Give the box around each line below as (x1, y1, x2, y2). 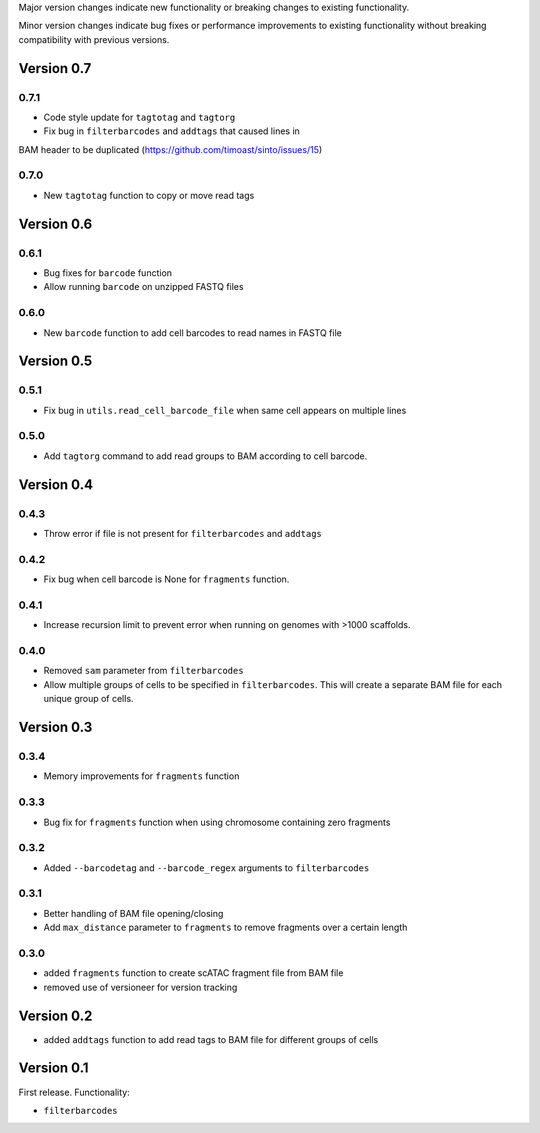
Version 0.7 (18, 60, 92, 77)
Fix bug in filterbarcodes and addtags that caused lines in (43, 125, 300, 137)
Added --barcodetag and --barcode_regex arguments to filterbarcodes (43, 861, 370, 874)
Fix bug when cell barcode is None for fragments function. (43, 573, 290, 585)
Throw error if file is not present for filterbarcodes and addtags (43, 528, 322, 539)
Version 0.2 (18, 1007, 93, 1024)
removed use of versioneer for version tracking (43, 981, 238, 993)
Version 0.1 (18, 1060, 89, 1077)
